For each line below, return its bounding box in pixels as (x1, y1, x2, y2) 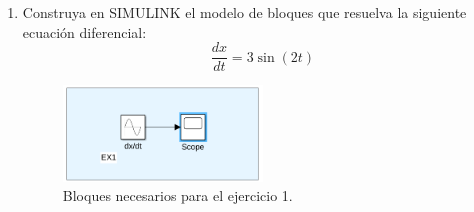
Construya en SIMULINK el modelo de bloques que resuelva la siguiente (22, 2, 467, 22)
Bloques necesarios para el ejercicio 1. (62, 185, 293, 206)
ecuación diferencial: (22, 21, 147, 42)
